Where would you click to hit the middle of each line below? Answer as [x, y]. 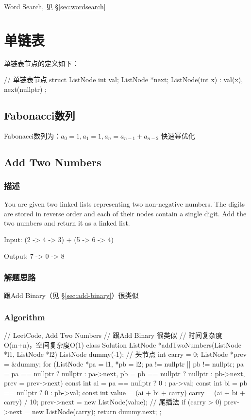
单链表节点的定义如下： [41, 63]
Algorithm [25, 317]
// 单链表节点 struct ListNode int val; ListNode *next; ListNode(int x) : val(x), [124, 79]
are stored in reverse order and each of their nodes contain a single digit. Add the [125, 213]
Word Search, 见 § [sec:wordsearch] [55, 6]
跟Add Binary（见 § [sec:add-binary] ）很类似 [71, 295]
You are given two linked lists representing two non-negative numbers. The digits [124, 204]
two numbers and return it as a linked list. [67, 223]
